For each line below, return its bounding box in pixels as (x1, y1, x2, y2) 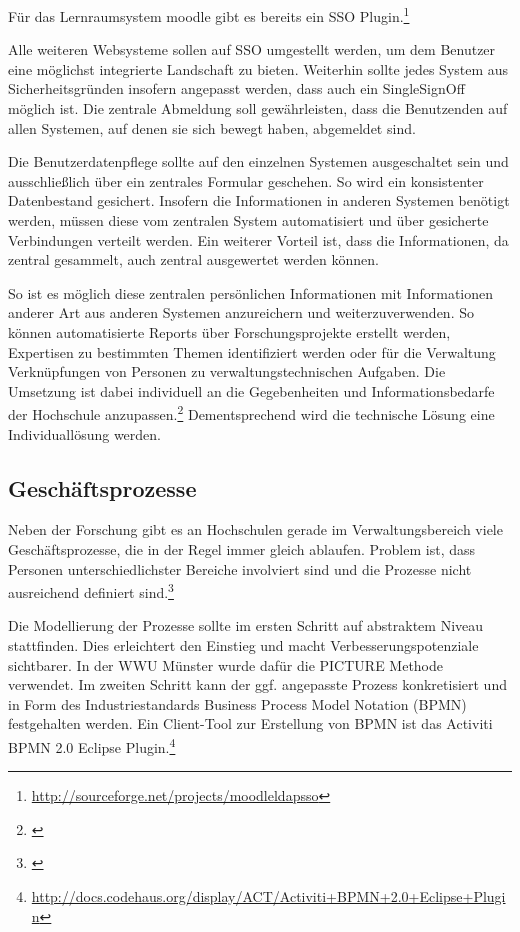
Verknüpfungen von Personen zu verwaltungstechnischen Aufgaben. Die (8, 361, 446, 382)
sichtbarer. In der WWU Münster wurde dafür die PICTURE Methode (8, 654, 444, 675)
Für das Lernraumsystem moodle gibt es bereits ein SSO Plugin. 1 (8, 3, 410, 26)
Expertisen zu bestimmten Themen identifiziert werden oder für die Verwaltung (8, 341, 496, 362)
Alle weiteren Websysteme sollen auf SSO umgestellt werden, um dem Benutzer (8, 39, 496, 60)
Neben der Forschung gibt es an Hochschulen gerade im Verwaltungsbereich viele (8, 519, 503, 540)
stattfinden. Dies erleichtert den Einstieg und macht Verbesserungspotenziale (8, 635, 479, 656)
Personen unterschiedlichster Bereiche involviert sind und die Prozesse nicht (8, 558, 472, 579)
